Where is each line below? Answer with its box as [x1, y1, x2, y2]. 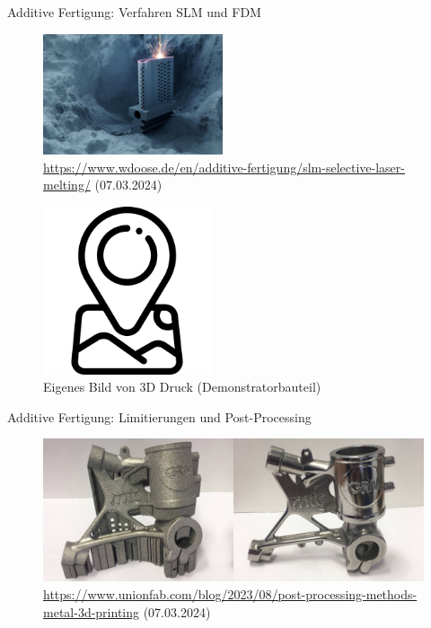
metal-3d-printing [43, 602, 140, 621]
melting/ [43, 175, 91, 194]
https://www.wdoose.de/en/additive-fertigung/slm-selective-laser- [43, 157, 405, 176]
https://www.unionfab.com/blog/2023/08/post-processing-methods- [43, 585, 418, 604]
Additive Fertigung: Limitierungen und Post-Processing [7, 407, 312, 426]
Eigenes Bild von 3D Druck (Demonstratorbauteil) [43, 377, 321, 396]
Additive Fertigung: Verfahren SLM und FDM [7, 3, 261, 21]
